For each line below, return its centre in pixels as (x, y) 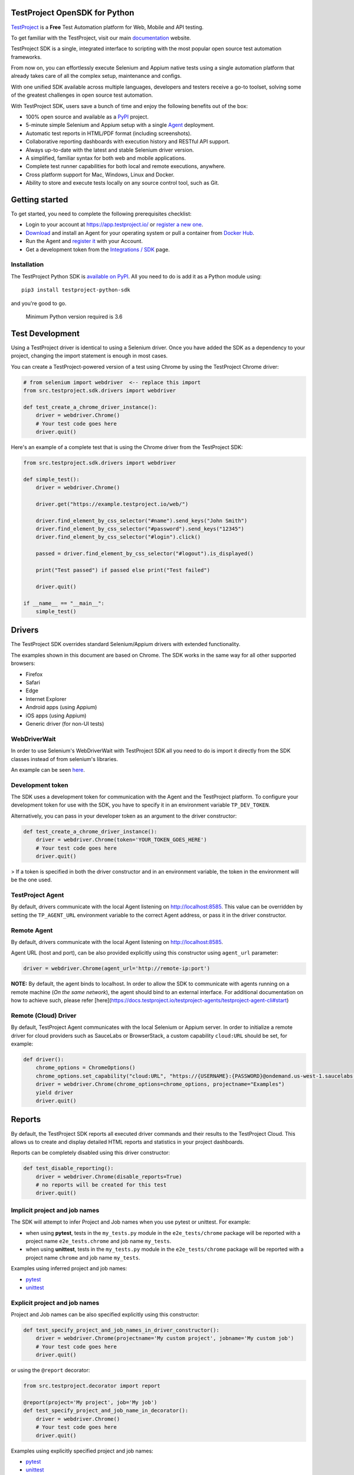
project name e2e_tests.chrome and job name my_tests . (99, 1241)
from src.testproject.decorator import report (92, 1386)
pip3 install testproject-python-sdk (76, 290)
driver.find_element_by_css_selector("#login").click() (118, 537)
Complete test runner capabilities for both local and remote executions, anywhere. (126, 166)
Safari (33, 683)
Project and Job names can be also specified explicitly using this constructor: (105, 1315)
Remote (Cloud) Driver (44, 1015)
